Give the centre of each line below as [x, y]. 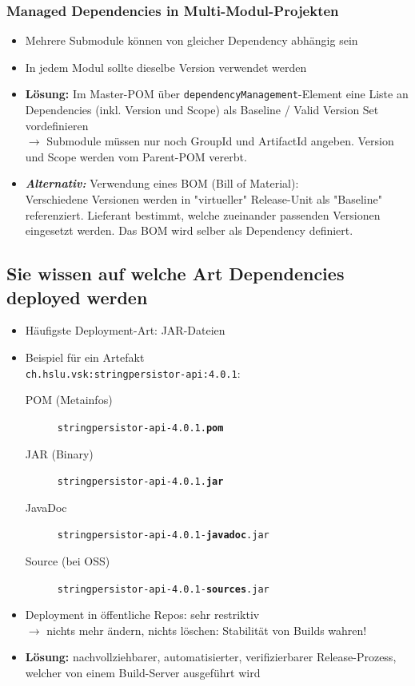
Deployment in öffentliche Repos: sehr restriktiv [142, 615]
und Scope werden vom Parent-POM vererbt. [136, 156]
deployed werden [77, 297]
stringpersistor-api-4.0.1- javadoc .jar [163, 535]
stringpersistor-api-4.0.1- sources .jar [163, 589]
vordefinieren [57, 125]
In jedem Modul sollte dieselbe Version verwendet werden [166, 67]
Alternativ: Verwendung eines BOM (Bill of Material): [162, 183]
